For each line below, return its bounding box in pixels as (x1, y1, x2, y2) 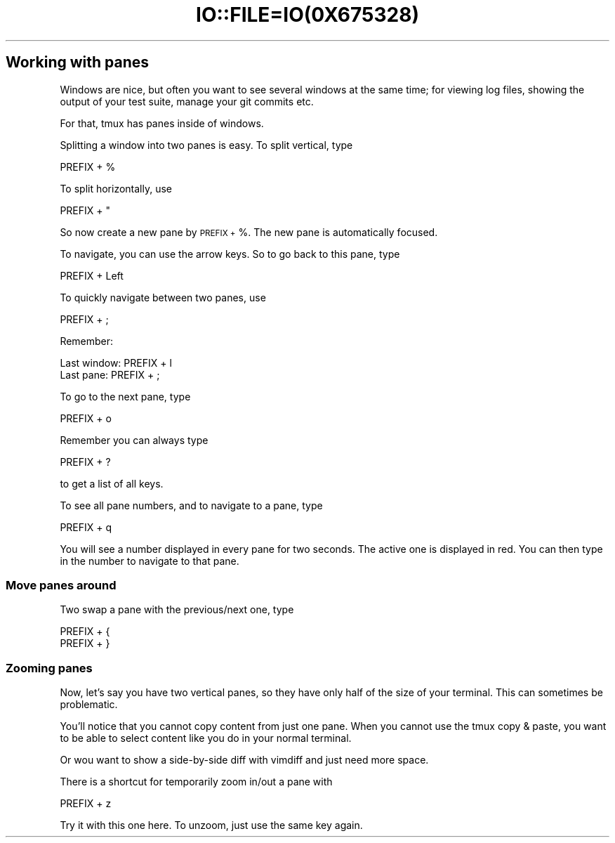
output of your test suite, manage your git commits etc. (60, 95, 314, 107)
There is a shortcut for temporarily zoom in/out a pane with (60, 776, 333, 788)
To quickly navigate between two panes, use (60, 291, 266, 303)
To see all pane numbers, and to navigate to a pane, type (60, 499, 323, 511)
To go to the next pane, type (60, 390, 191, 403)
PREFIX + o (60, 412, 112, 424)
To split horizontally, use (60, 182, 173, 195)
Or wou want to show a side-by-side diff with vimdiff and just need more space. (60, 754, 429, 766)
